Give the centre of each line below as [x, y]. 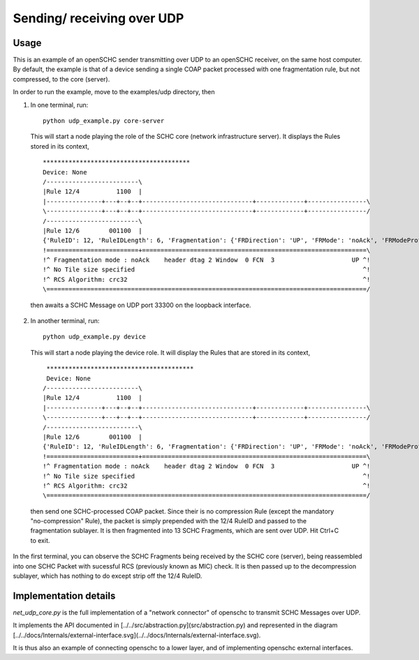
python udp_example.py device [95, 337]
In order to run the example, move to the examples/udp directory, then [114, 92]
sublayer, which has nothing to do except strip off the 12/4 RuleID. [108, 576]
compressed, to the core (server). [61, 79]
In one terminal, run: [59, 105]
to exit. [40, 540]
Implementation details [64, 595]
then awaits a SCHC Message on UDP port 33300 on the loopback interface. [141, 305]
